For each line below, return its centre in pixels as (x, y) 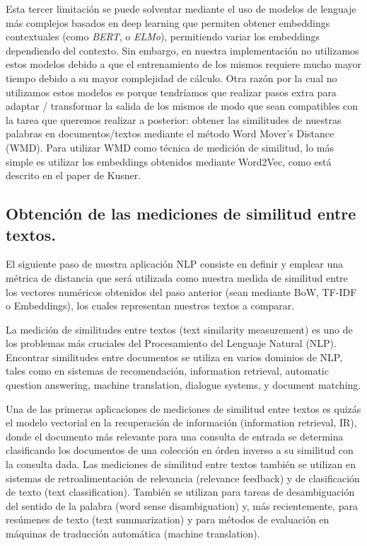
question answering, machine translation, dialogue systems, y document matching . (183, 385)
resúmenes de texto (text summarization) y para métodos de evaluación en (168, 519)
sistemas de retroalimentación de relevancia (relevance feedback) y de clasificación (183, 478)
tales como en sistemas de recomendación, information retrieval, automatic (167, 371)
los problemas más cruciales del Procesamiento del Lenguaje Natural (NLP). (171, 343)
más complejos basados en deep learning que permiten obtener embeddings (168, 22)
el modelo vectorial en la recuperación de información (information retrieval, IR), (181, 422)
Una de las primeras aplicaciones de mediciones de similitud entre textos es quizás (183, 408)
